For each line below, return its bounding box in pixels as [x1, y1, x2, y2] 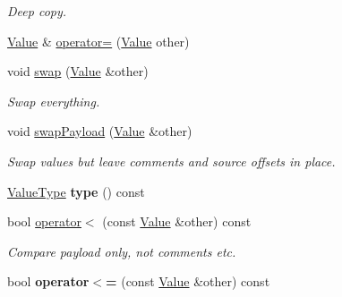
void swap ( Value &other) [7, 62, 149, 81]
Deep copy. [7, 2, 67, 20]
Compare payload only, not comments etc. [7, 242, 236, 260]
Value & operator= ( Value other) [7, 31, 190, 50]
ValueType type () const [7, 182, 145, 200]
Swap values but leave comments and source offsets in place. [7, 151, 336, 170]
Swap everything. [7, 91, 100, 110]
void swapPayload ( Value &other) [7, 122, 192, 140]
